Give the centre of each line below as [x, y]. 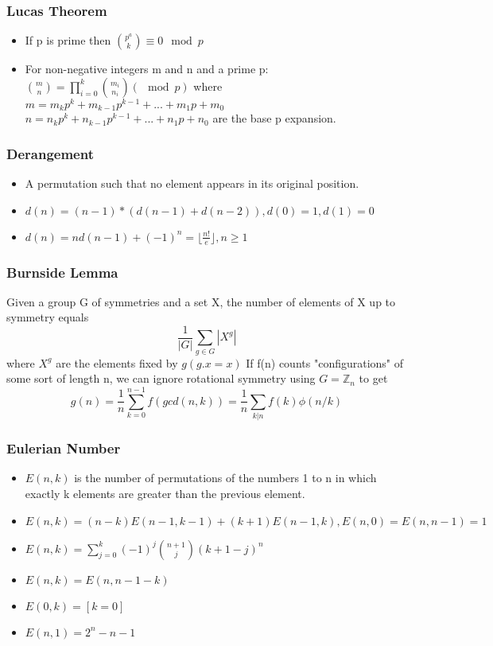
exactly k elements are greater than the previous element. [165, 493]
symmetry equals [48, 317]
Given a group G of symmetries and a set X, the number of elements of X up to [201, 301]
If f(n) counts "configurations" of [325, 362]
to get [373, 378]
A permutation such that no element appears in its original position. [192, 183]
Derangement [50, 153]
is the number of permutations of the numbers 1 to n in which [225, 478]
